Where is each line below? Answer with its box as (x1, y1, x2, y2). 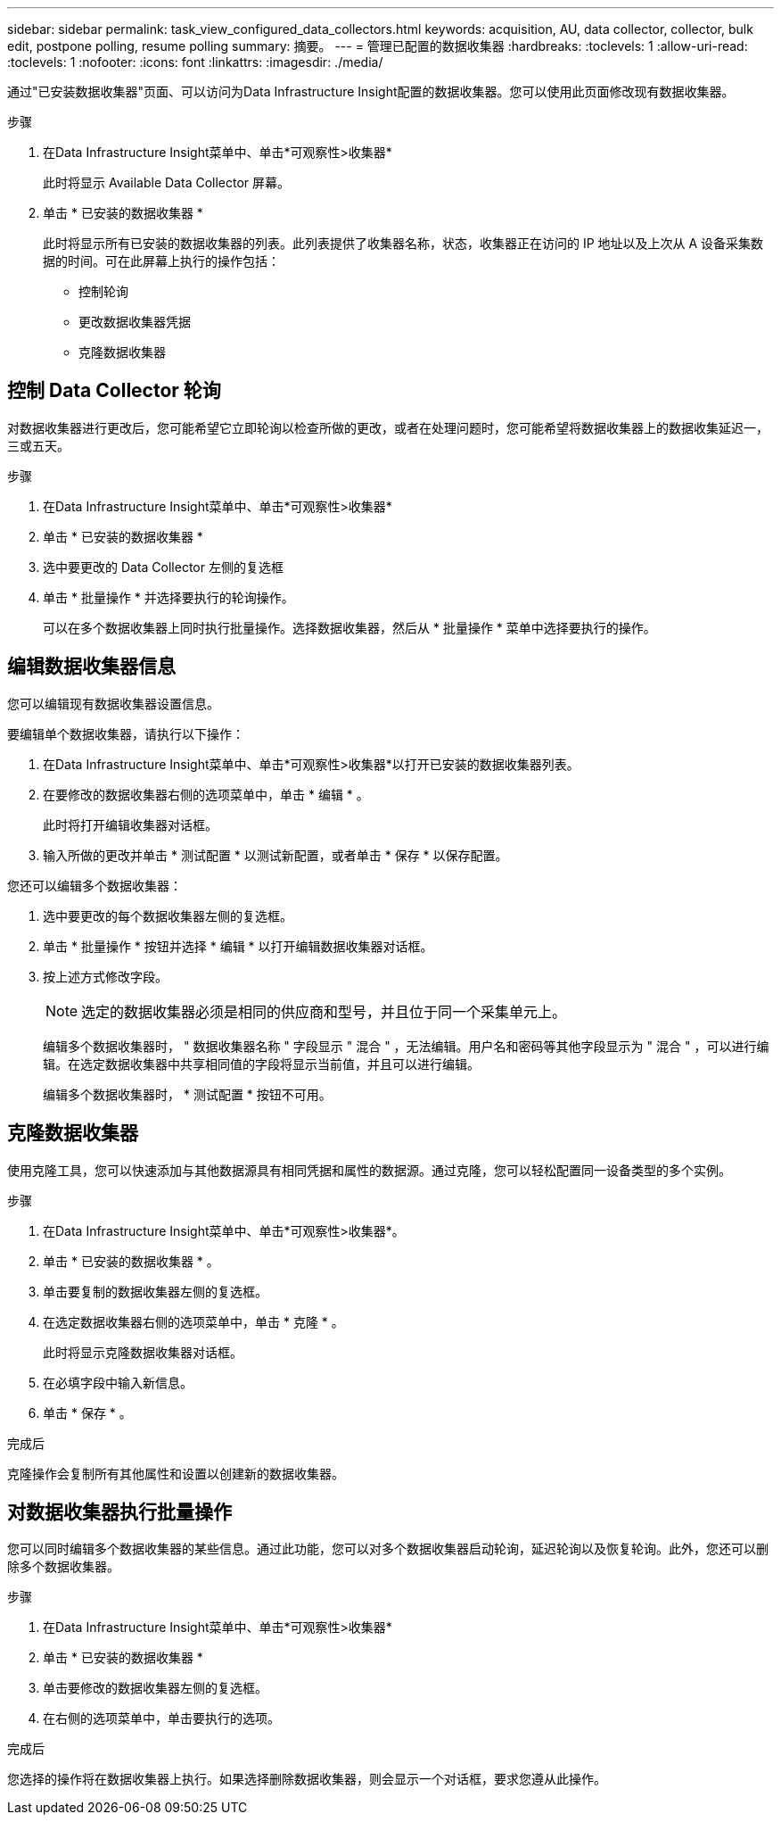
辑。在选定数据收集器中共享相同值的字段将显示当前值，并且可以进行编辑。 (43, 1056, 480, 1072)
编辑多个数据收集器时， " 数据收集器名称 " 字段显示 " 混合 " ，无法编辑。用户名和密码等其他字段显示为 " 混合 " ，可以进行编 (43, 1038, 769, 1054)
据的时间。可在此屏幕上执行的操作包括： (43, 253, 280, 269)
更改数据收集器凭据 (78, 314, 191, 329)
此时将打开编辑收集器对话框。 (43, 816, 218, 832)
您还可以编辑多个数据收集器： (7, 877, 182, 893)
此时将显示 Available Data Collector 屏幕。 (43, 175, 291, 190)
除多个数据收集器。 (7, 1559, 119, 1575)
